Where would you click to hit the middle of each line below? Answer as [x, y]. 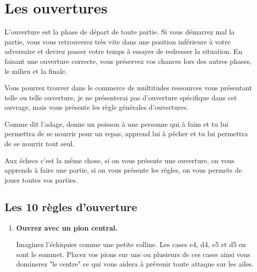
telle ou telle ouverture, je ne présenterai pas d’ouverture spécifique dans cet [121, 97]
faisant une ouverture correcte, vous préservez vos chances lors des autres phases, [128, 61]
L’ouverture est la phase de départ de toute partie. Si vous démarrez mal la [120, 32]
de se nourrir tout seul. [40, 143]
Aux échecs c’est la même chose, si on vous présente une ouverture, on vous [120, 160]
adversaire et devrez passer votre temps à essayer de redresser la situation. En [124, 51]
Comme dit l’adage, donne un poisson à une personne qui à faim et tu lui [117, 124]
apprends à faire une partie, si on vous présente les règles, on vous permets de [123, 170]
